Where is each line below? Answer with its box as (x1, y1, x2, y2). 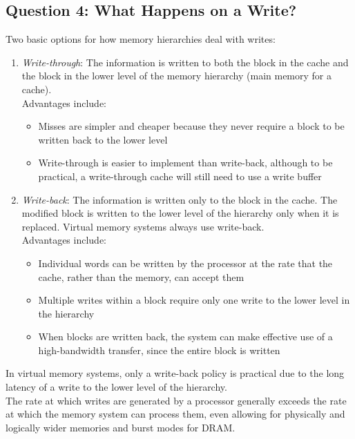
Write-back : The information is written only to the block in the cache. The (21, 192, 338, 206)
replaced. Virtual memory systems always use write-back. (21, 219, 265, 233)
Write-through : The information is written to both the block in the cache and (21, 55, 349, 69)
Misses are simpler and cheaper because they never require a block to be (38, 119, 345, 133)
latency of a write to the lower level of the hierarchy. (6, 380, 227, 394)
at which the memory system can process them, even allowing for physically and (6, 407, 345, 421)
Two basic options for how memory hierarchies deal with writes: (6, 32, 276, 46)
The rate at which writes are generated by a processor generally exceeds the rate (6, 393, 347, 407)
